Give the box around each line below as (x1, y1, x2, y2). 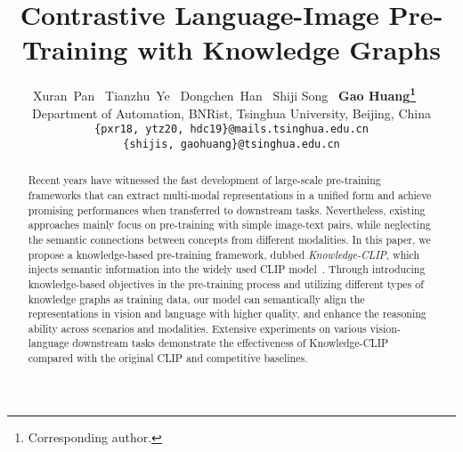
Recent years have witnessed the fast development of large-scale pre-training (28, 173, 381, 188)
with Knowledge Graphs (137, 31, 441, 68)
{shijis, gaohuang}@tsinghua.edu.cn (123, 137, 340, 150)
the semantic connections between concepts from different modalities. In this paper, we (28, 231, 431, 246)
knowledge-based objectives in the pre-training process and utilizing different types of (28, 276, 424, 291)
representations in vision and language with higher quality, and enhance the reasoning (28, 306, 426, 321)
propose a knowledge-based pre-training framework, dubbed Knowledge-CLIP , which (28, 246, 420, 262)
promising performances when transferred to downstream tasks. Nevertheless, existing (28, 202, 426, 217)
